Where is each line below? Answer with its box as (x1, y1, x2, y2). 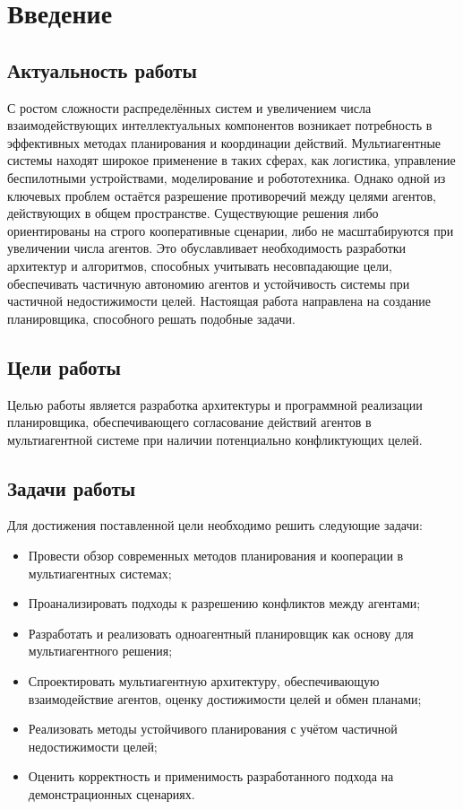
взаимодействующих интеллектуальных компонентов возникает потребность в (7, 116, 433, 135)
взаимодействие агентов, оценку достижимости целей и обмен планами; (28, 689, 422, 708)
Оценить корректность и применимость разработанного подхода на (28, 767, 394, 786)
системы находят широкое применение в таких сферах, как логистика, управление (7, 151, 456, 170)
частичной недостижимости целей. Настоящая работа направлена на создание (7, 291, 432, 310)
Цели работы (7, 352, 121, 380)
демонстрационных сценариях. (28, 785, 195, 804)
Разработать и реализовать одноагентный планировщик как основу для (28, 623, 414, 642)
